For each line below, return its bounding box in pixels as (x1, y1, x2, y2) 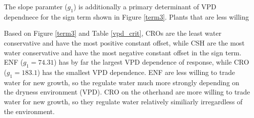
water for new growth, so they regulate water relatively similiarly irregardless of (4, 96, 243, 106)
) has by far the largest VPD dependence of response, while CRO (54, 57, 249, 67)
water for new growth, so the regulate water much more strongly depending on (4, 77, 239, 87)
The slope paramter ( (4, 1, 68, 11)
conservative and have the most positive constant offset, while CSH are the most (4, 37, 245, 47)
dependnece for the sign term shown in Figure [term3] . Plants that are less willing (4, 11, 249, 22)
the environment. (4, 106, 55, 116)
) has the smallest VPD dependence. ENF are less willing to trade (37, 67, 235, 77)
